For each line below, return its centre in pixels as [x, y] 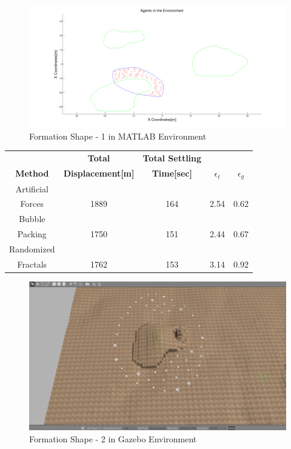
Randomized [32, 248]
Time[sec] [172, 173]
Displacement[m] [99, 173]
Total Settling [172, 158]
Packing [32, 234]
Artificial [32, 188]
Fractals [32, 264]
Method [32, 173]
